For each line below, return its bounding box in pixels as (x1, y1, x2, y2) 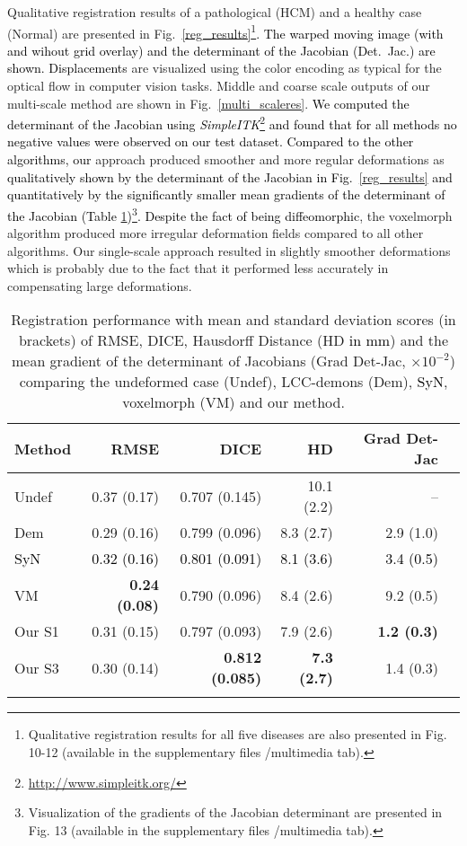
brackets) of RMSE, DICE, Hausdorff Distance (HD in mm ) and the (18, 330, 449, 351)
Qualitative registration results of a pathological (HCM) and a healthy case (7, 3, 422, 21)
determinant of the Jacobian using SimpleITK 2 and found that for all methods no (7, 112, 457, 133)
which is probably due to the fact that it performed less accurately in (7, 259, 389, 278)
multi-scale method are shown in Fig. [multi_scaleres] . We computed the (7, 93, 410, 112)
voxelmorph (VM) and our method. (122, 392, 345, 413)
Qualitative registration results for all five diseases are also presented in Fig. (28, 725, 447, 744)
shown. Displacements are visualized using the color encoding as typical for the (7, 58, 442, 77)
